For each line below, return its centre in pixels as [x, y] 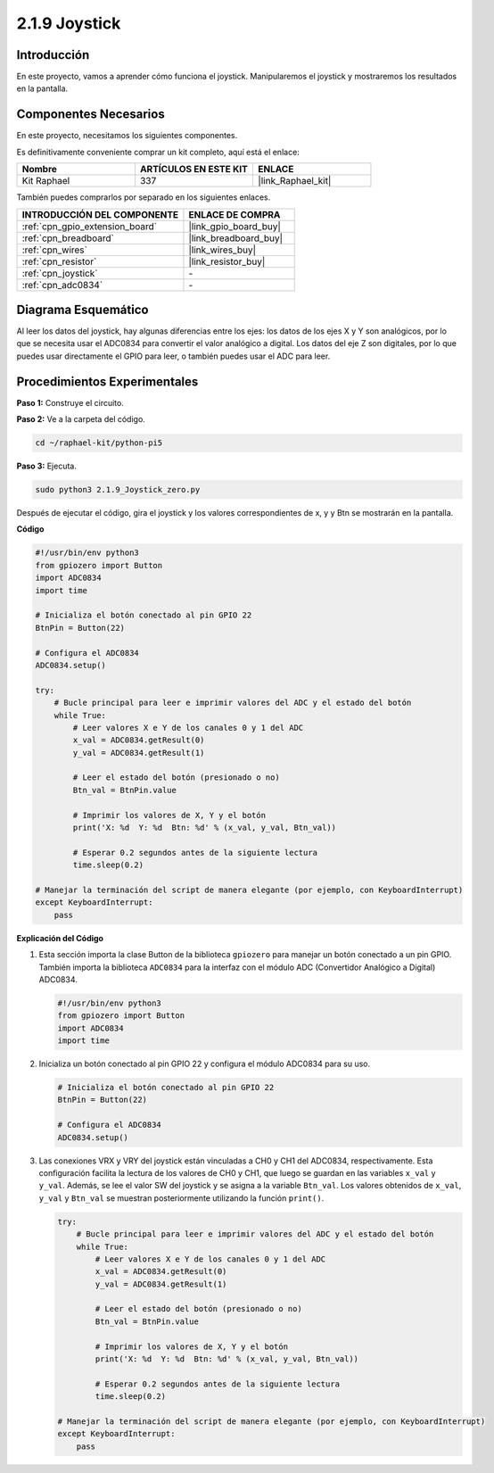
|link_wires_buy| [222, 250]
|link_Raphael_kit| [295, 181]
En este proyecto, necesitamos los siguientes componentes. [127, 136]
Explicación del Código [60, 938]
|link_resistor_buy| [227, 261]
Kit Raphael [46, 181]
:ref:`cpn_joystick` [60, 273]
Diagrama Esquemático [82, 309]
